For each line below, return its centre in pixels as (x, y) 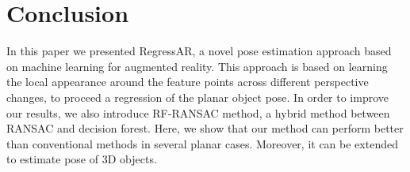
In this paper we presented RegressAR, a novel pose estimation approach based (199, 51)
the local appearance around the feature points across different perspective (188, 82)
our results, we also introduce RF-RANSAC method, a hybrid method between (198, 112)
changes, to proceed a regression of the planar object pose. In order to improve (198, 97)
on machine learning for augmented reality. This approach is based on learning (197, 66)
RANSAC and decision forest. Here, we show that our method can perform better (205, 128)
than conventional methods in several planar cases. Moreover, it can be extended (202, 143)
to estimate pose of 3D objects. (82, 159)
